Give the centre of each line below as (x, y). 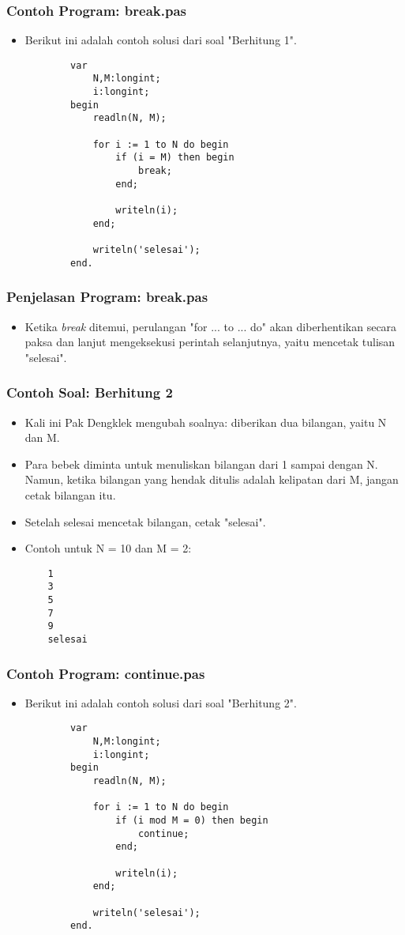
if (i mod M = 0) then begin (192, 821)
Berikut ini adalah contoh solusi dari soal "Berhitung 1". (161, 40)
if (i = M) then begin (175, 158)
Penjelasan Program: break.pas (107, 297)
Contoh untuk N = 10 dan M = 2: (108, 548)
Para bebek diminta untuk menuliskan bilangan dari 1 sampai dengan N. (201, 464)
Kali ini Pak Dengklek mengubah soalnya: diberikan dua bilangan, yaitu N (206, 422)
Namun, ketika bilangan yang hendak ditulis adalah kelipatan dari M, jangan (212, 479)
